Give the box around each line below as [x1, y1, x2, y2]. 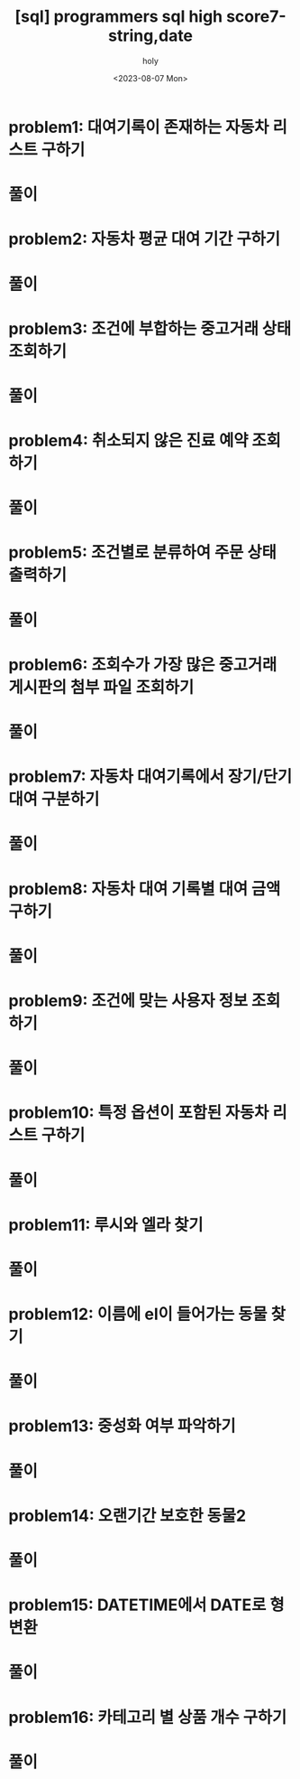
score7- [225, 6, 286, 27]
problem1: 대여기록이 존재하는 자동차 [8, 117, 269, 137]
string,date [107, 25, 194, 46]
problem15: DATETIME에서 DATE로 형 [8, 1595, 285, 1615]
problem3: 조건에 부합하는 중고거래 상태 [8, 318, 292, 339]
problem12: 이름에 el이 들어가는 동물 [8, 1304, 268, 1325]
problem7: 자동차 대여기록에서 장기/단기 [8, 766, 293, 787]
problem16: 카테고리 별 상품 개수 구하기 [8, 1707, 287, 1728]
